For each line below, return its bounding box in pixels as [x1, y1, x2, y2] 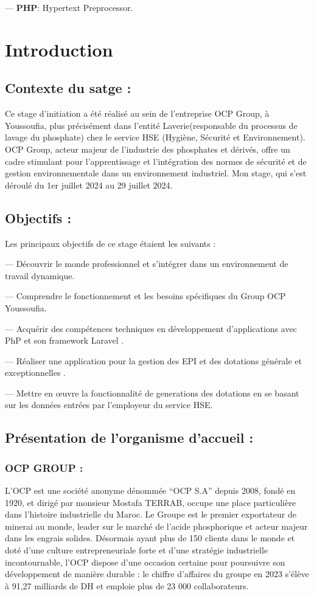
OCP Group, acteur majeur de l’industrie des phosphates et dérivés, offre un [5, 142, 290, 155]
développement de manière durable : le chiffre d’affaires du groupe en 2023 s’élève [5, 567, 309, 580]
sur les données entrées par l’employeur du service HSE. [5, 398, 213, 411]
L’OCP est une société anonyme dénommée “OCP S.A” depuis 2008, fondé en [5, 484, 296, 497]
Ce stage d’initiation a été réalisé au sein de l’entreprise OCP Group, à [5, 107, 270, 120]
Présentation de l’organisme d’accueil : [5, 428, 254, 447]
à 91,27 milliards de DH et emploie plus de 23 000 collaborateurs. [5, 579, 249, 592]
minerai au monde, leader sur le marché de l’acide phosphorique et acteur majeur [5, 519, 308, 532]
